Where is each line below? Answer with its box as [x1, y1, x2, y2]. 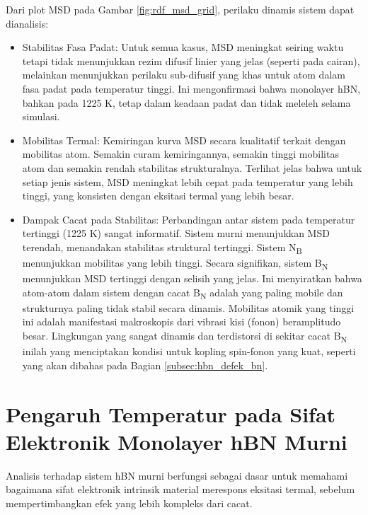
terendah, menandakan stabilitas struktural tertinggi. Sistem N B [22, 239, 302, 256]
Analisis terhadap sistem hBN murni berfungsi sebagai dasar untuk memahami [6, 468, 348, 482]
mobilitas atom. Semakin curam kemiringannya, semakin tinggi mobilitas [22, 146, 339, 161]
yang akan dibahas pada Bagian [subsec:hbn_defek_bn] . [22, 357, 268, 372]
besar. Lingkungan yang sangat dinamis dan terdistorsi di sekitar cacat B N [22, 328, 347, 345]
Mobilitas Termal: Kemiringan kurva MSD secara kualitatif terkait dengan [22, 132, 346, 147]
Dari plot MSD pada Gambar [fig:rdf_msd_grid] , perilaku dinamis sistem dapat [6, 2, 355, 16]
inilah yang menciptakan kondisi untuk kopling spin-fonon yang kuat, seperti [22, 344, 356, 359]
